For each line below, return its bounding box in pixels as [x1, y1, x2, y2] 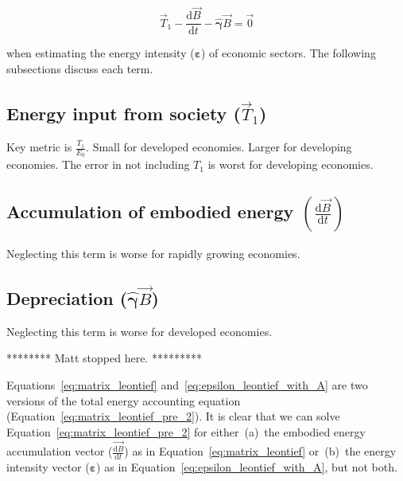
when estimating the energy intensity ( [6, 45, 195, 61]
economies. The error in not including [6, 156, 190, 173]
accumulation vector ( [6, 443, 113, 459]
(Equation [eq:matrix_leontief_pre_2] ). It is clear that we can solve [6, 408, 340, 424]
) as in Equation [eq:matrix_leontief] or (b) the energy [124, 443, 397, 459]
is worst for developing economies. [207, 156, 374, 173]
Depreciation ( [6, 285, 128, 310]
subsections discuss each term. [6, 60, 153, 76]
